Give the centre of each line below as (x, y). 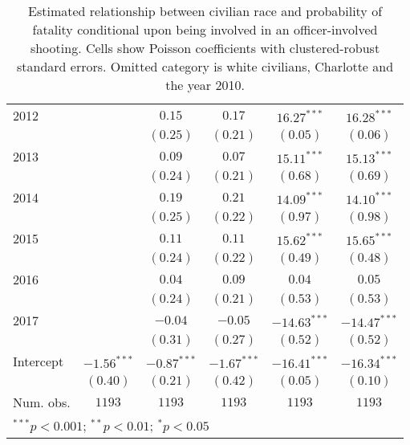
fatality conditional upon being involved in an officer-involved (205, 29)
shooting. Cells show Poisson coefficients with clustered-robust (205, 48)
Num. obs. (42, 402)
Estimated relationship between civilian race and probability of (205, 11)
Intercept (39, 361)
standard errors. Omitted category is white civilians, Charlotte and (205, 66)
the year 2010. (205, 85)
